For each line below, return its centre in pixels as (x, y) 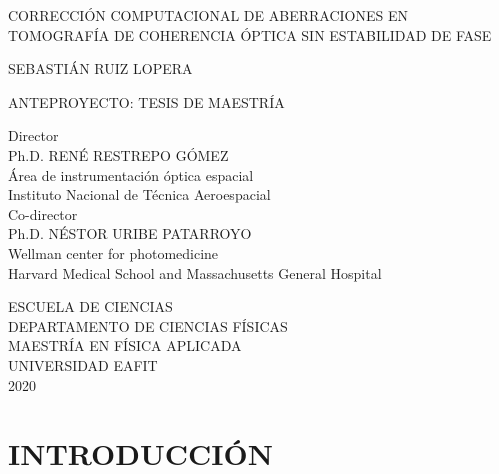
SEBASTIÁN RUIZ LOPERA (100, 68)
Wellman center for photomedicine (113, 252)
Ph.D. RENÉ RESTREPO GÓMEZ (118, 154)
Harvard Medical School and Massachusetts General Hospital (195, 272)
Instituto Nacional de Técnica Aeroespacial (139, 194)
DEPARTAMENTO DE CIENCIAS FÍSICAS (148, 325)
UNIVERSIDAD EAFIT (83, 364)
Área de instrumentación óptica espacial (131, 174)
